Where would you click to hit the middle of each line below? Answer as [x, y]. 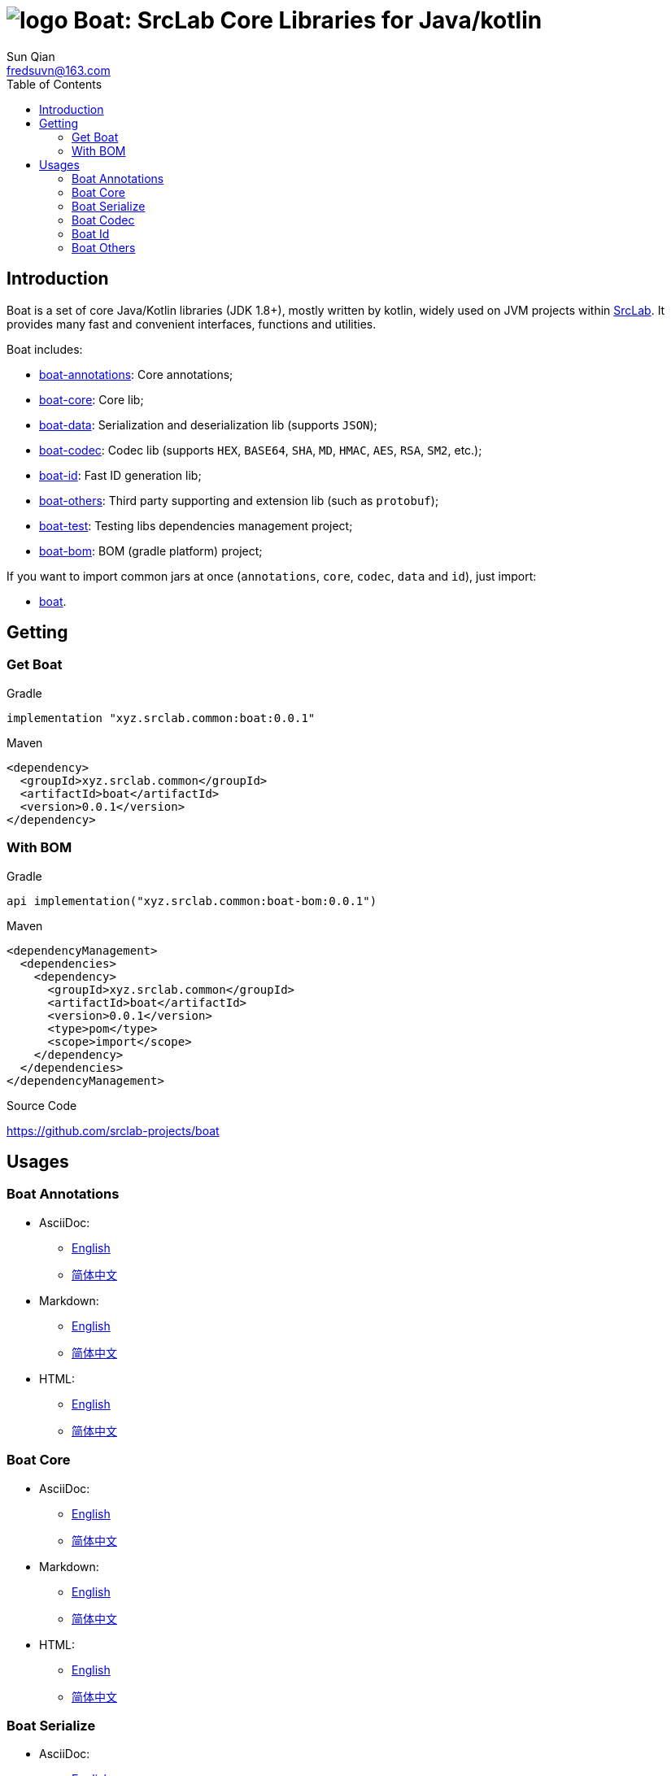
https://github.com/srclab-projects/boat [113, 1130]
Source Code [42, 1105]
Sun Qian [31, 56]
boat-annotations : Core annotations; [136, 374]
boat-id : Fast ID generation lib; [120, 475]
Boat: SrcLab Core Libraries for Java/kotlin [308, 20]
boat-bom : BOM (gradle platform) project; [151, 551]
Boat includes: [45, 349]
